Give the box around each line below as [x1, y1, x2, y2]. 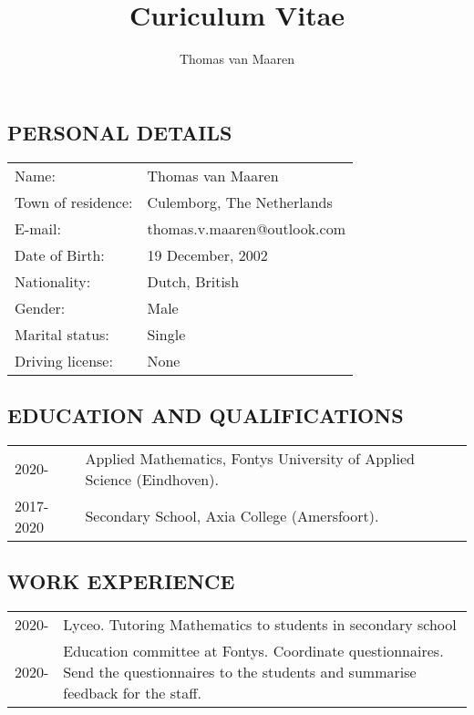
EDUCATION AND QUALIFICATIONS [7, 400, 404, 429]
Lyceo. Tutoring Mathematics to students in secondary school [63, 613, 457, 635]
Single [147, 323, 186, 345]
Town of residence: [15, 191, 133, 212]
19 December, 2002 [147, 244, 268, 265]
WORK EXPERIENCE [7, 567, 235, 596]
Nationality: [15, 270, 91, 292]
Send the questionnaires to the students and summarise [63, 660, 417, 682]
